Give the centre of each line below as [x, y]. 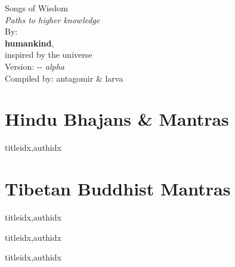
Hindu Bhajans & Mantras [117, 119]
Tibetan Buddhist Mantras [118, 189]
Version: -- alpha [35, 66]
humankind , [30, 43]
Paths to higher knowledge [52, 19]
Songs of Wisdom [36, 8]
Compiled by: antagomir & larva [64, 78]
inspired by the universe [49, 55]
